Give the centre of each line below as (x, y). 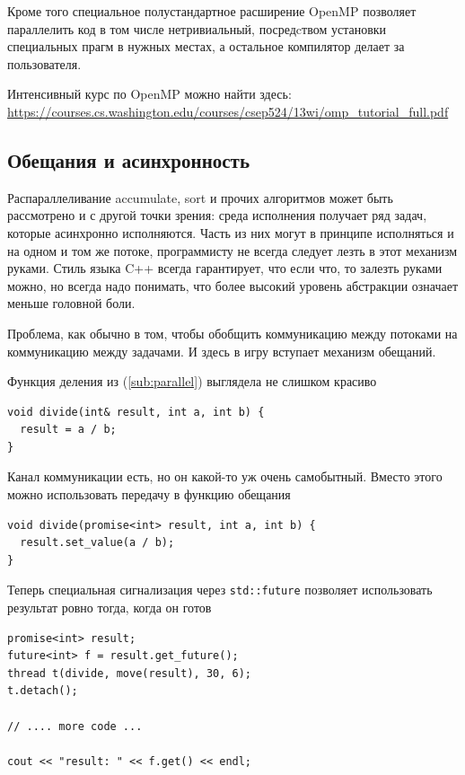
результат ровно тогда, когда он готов (110, 608)
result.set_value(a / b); (97, 543)
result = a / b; (68, 430)
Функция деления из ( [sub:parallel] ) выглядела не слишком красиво (192, 381)
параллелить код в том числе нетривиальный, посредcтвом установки (197, 28)
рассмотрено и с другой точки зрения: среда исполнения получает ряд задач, (217, 215)
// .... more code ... (75, 726)
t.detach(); (43, 691)
